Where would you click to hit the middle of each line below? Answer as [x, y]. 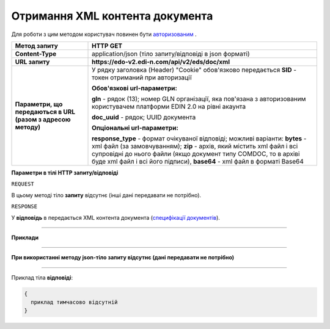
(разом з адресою [43, 119]
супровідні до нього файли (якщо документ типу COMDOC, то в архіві [196, 154]
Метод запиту [36, 46]
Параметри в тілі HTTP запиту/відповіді [65, 172]
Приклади [25, 237]
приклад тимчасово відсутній [75, 302]
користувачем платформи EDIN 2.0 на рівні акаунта [169, 106]
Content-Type [36, 54]
